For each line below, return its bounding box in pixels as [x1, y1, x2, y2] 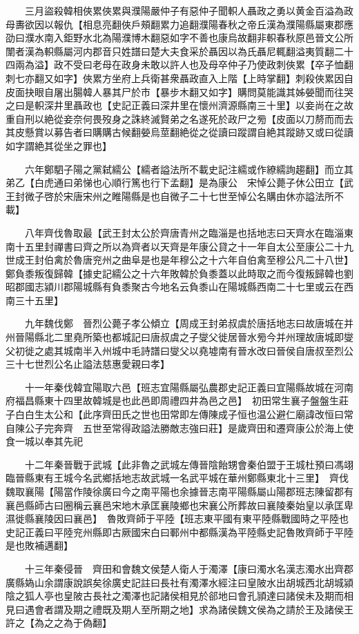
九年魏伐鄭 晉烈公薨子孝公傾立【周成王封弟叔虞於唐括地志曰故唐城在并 [24, 316, 353, 330]
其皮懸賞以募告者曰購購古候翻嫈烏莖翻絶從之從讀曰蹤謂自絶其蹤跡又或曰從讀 [6, 125, 353, 139]
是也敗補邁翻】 [6, 538, 73, 553]
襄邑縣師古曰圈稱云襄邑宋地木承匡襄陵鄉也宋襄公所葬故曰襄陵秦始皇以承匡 [6, 497, 344, 512]
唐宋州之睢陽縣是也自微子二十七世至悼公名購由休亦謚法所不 [72, 188, 344, 203]
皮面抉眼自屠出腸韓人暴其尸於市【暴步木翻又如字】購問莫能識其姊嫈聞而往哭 [6, 84, 353, 99]
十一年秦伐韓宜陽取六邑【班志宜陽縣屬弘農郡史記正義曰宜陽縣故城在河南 [24, 379, 353, 394]
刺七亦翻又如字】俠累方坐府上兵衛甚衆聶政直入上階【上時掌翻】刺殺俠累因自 [6, 70, 353, 85]
